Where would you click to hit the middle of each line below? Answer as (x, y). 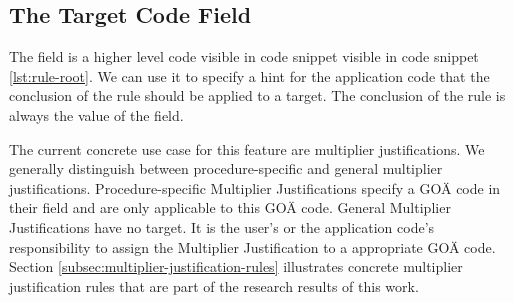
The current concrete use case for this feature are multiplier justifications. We (247, 148)
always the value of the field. (96, 114)
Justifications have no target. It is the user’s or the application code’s (222, 226)
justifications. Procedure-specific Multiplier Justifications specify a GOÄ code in (255, 187)
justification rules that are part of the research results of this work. (214, 285)
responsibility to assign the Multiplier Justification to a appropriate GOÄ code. (252, 246)
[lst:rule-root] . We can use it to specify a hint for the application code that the (249, 75)
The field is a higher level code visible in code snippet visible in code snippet (244, 56)
